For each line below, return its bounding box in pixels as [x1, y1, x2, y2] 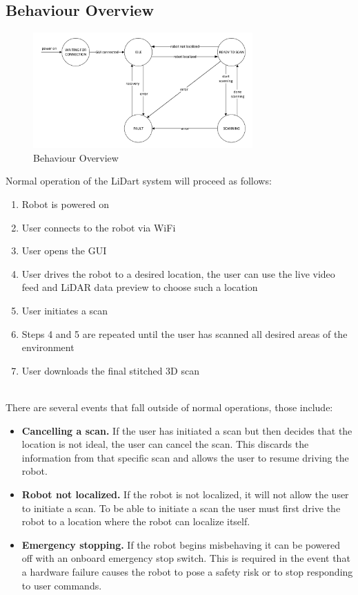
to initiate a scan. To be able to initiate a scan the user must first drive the [21, 500, 341, 515]
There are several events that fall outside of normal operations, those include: [6, 399, 333, 414]
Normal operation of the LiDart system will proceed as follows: [6, 173, 272, 188]
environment [21, 340, 74, 355]
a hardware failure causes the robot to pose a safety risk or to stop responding [21, 564, 353, 578]
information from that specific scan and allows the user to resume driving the [21, 450, 349, 464]
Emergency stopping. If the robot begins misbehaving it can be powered [21, 537, 340, 551]
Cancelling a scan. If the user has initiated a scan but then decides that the [21, 423, 352, 437]
